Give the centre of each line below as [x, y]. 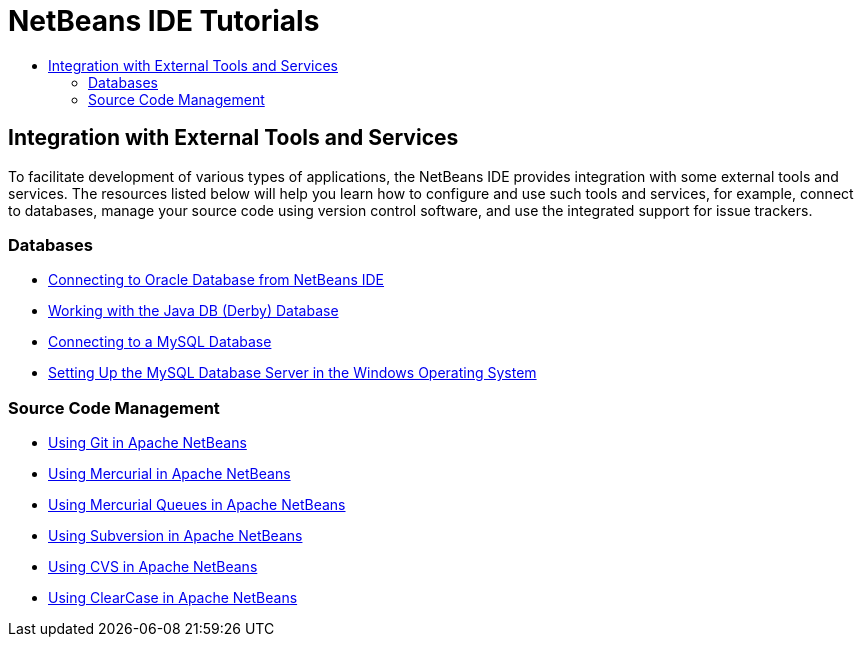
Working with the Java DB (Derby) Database [193, 311]
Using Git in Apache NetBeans [147, 443]
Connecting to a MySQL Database [160, 342]
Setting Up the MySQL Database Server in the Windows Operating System [292, 373]
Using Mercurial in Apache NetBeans [169, 474]
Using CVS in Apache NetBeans [153, 567]
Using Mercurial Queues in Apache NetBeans [197, 505]
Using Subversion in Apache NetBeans [175, 536]
